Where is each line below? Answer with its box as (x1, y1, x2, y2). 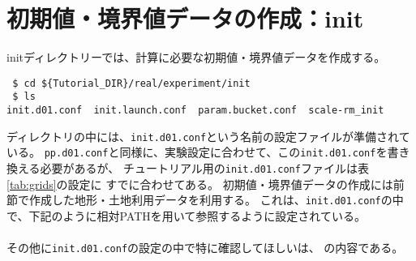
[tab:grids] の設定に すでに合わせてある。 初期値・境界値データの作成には (6, 175, 393, 192)
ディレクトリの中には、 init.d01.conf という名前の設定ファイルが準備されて (6, 127, 410, 144)
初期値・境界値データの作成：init (6, 2, 364, 35)
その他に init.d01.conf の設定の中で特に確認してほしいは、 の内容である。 (6, 239, 404, 256)
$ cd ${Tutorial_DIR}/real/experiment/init (12, 77, 251, 89)
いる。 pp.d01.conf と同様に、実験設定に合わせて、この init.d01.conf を (6, 143, 388, 160)
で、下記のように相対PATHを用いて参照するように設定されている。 (6, 207, 366, 224)
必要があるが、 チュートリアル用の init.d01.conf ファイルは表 (40, 160, 369, 176)
